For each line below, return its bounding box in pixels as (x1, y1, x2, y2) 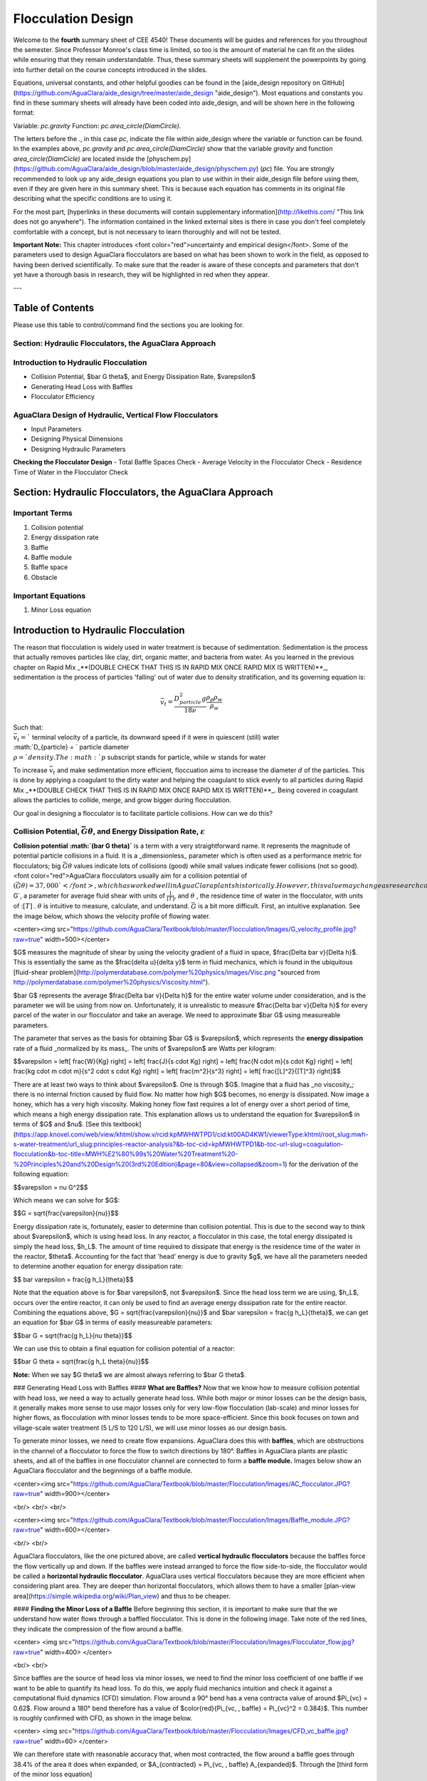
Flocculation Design (13, 11, 134, 26)
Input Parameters (31, 425, 82, 434)
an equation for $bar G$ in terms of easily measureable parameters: (13, 1318, 213, 1326)
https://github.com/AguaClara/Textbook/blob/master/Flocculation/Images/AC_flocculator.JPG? (73, 1479, 350, 1488)
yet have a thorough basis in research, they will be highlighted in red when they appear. (13, 271, 270, 279)
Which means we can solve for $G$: (13, 1196, 120, 1204)
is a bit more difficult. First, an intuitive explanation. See (198, 902, 361, 910)
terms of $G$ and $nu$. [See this (13, 1120, 112, 1128)
